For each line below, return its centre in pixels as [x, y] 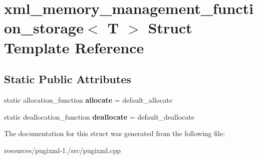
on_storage [44, 28]
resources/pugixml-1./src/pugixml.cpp [62, 150]
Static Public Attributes [68, 79]
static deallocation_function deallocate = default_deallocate [99, 116]
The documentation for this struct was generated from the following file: [115, 133]
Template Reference [74, 47]
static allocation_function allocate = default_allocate [88, 99]
